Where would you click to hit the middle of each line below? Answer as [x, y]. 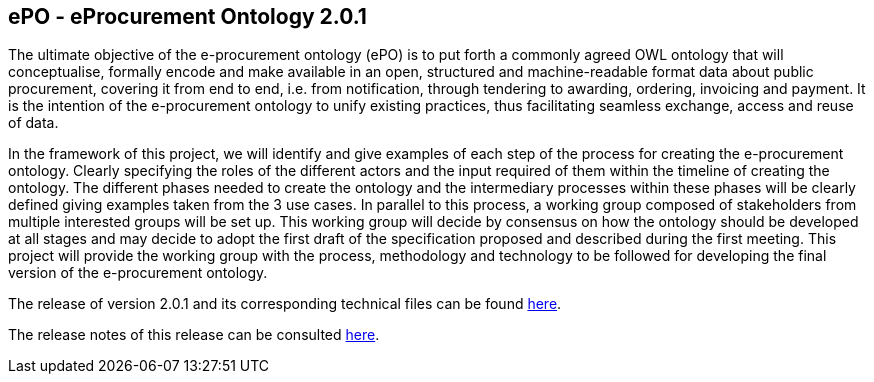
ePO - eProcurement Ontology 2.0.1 [187, 16]
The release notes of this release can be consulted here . [194, 335]
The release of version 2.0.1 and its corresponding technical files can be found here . [285, 304]
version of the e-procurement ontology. [138, 273]
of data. [33, 123]
